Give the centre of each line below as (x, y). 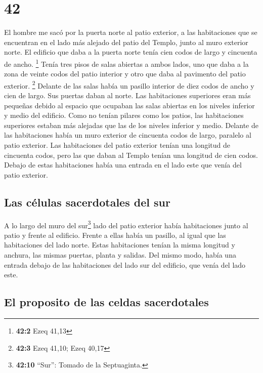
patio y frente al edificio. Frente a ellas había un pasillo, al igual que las (115, 235)
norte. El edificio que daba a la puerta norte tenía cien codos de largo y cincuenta (131, 52)
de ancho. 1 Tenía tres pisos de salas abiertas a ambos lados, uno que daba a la (126, 63)
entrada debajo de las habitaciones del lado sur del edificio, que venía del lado (125, 264)
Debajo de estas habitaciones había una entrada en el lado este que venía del (123, 165)
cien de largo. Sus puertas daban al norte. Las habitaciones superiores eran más (127, 95)
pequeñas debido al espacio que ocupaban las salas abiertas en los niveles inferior (129, 105)
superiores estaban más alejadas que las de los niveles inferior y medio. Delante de (131, 125)
